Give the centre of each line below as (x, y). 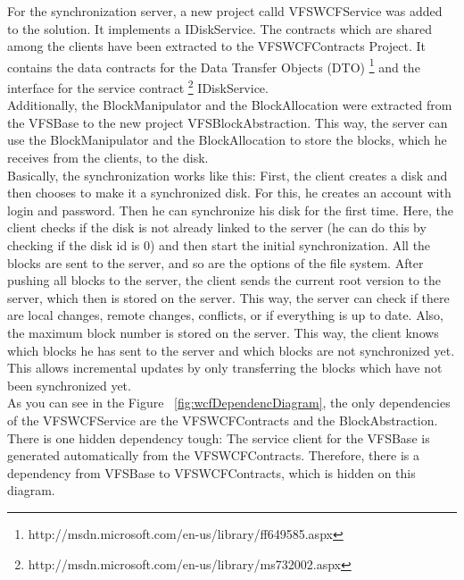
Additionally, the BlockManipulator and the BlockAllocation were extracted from (230, 105)
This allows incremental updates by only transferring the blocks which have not (225, 368)
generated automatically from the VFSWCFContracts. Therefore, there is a (213, 455)
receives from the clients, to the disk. (108, 158)
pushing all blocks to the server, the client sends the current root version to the (224, 280)
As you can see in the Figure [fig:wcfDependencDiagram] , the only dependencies (229, 403)
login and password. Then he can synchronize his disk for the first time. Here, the (230, 210)
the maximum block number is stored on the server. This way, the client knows (223, 332)
